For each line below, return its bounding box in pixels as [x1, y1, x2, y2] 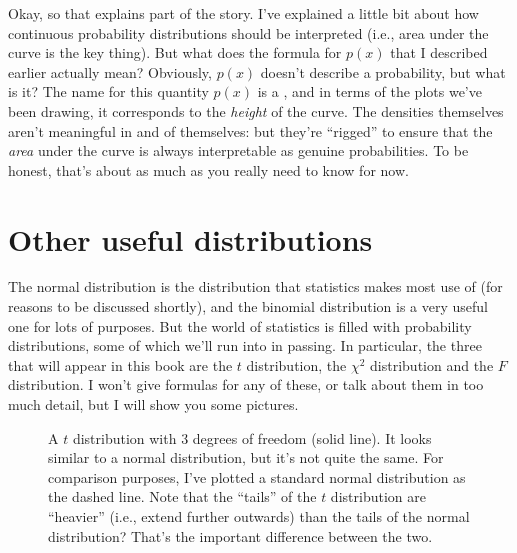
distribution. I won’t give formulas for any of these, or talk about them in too [8, 374, 484, 395]
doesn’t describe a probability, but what [260, 61, 506, 82]
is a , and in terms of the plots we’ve [257, 81, 482, 102]
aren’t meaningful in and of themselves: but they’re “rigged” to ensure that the [8, 120, 493, 141]
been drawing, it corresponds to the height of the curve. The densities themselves [8, 100, 504, 121]
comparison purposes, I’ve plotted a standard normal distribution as [48, 466, 466, 487]
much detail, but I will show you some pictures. [8, 394, 299, 415]
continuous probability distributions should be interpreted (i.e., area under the [8, 22, 489, 43]
